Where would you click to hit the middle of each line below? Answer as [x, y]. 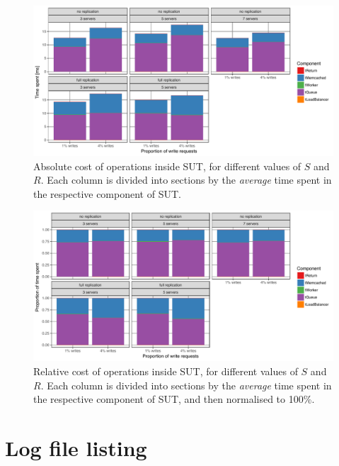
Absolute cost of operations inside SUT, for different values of [167, 166]
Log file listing [76, 447]
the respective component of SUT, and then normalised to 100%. [174, 399]
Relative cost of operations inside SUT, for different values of [166, 371]
